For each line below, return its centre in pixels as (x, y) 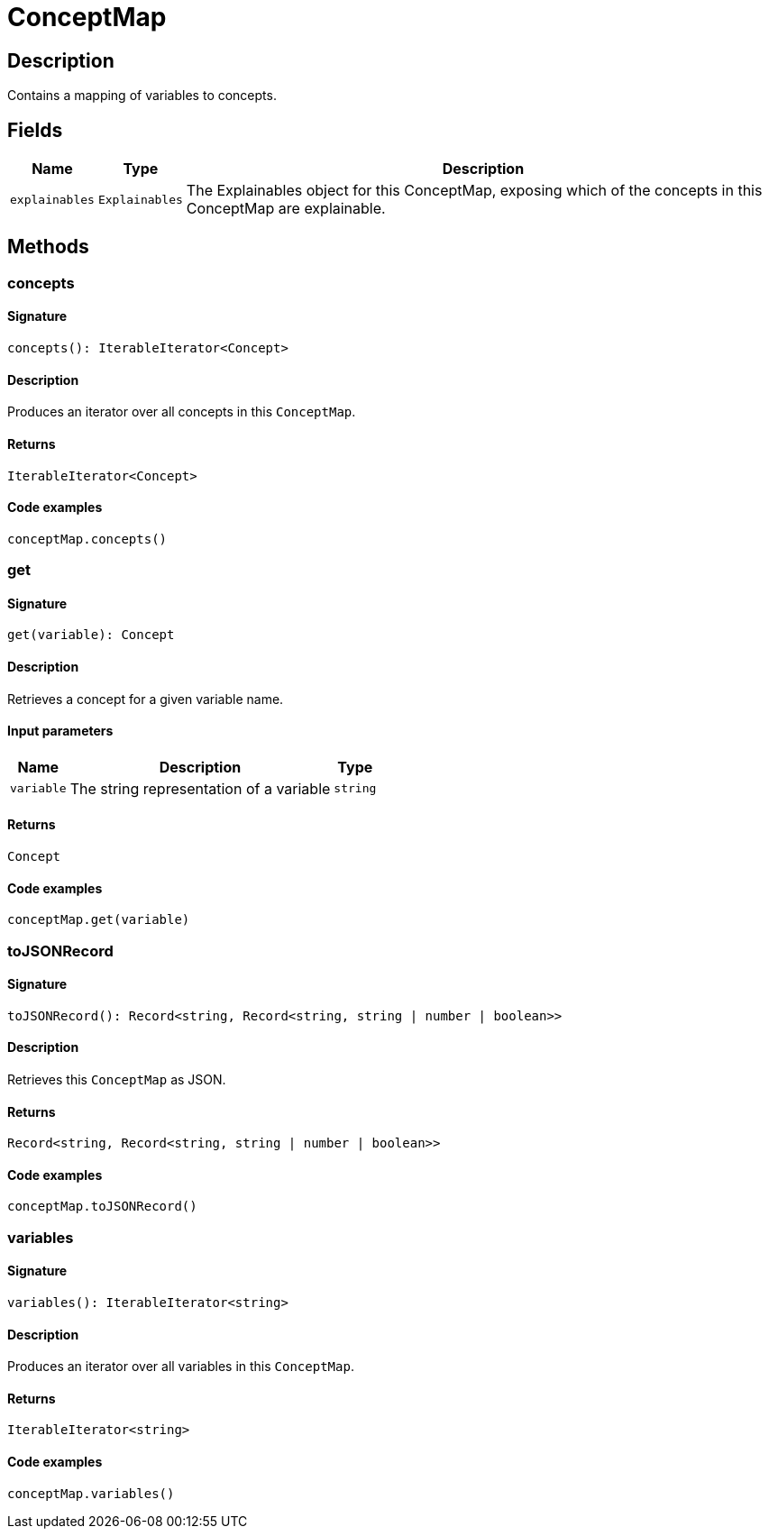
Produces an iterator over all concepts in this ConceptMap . (182, 412)
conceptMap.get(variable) (99, 920)
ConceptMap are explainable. (286, 209)
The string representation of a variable (200, 788)
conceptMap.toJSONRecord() (102, 1207)
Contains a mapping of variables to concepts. (142, 96)
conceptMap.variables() (91, 1493)
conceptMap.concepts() (87, 539)
